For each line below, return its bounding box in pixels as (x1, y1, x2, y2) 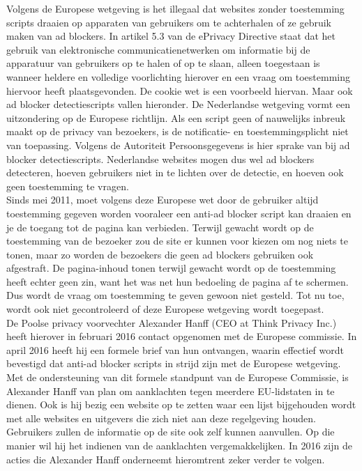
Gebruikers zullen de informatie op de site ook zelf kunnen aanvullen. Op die (6, 424, 335, 439)
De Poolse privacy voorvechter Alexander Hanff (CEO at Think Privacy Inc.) (6, 315, 337, 330)
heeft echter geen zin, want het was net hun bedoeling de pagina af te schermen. (6, 274, 349, 288)
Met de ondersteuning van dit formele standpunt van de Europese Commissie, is (6, 370, 349, 385)
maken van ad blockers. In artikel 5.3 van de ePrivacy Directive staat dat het (6, 29, 335, 43)
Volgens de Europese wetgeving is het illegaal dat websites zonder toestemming (6, 1, 345, 15)
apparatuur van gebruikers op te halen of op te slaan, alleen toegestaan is (6, 56, 320, 70)
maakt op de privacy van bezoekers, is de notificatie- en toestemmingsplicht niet (6, 124, 349, 139)
